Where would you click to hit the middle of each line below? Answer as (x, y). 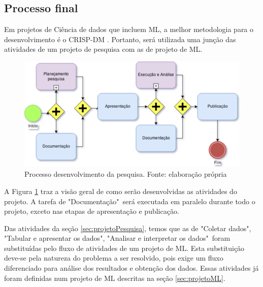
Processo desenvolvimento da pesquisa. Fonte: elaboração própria (126, 174)
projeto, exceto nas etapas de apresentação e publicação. (92, 211)
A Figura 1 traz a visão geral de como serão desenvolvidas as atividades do (121, 191)
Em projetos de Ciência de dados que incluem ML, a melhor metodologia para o (129, 29)
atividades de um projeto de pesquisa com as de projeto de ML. (103, 49)
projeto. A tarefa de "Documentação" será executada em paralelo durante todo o (130, 201)
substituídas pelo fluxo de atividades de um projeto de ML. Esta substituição (124, 248)
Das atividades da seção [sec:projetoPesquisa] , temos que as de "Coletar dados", (128, 228)
